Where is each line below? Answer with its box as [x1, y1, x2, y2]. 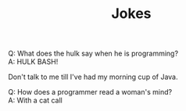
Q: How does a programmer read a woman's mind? [8, 88, 173, 97]
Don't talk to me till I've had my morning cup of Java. [8, 72, 178, 82]
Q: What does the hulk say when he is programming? [8, 48, 178, 59]
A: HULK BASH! [8, 57, 59, 66]
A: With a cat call [8, 95, 63, 106]
